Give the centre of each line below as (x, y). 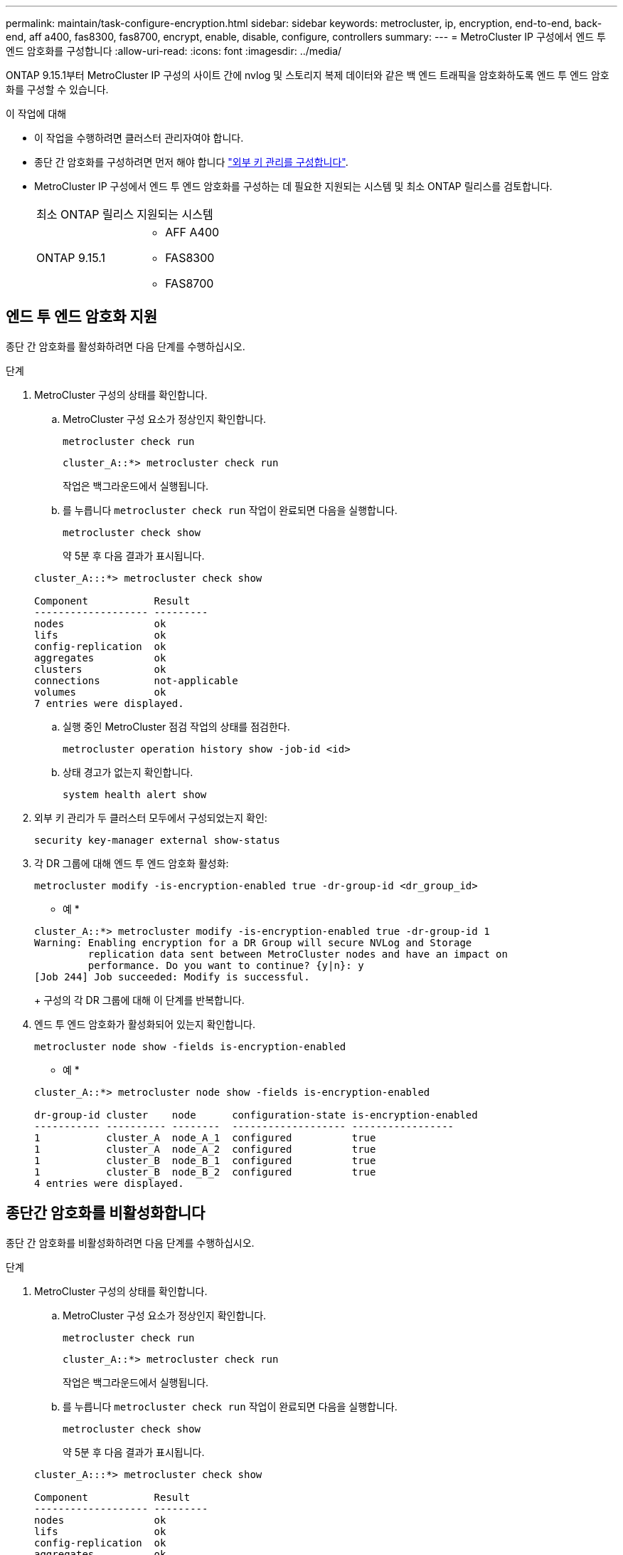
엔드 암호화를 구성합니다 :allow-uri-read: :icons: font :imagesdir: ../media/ (174, 51)
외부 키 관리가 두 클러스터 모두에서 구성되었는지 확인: (151, 817)
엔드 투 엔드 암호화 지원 (82, 317)
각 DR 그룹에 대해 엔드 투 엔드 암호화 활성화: (132, 863)
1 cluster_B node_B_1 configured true (205, 1160)
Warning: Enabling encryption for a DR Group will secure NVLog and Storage (253, 942)
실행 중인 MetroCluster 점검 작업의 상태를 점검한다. (176, 726)
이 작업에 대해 (36, 114)
